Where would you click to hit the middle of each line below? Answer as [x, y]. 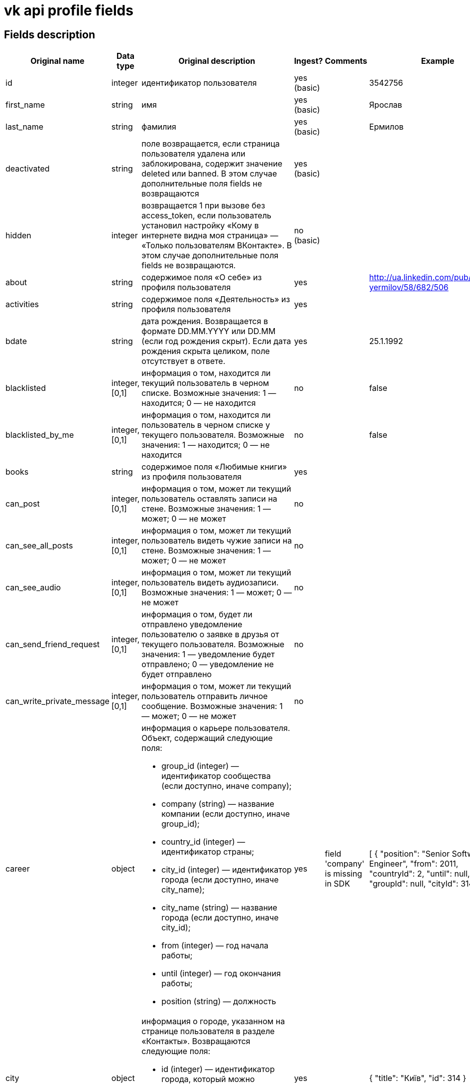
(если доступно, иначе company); [227, 786]
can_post [23, 504]
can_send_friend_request [53, 644]
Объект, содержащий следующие [207, 738]
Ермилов [386, 127]
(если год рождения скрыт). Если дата [216, 341]
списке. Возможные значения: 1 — [209, 393]
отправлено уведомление [192, 625]
